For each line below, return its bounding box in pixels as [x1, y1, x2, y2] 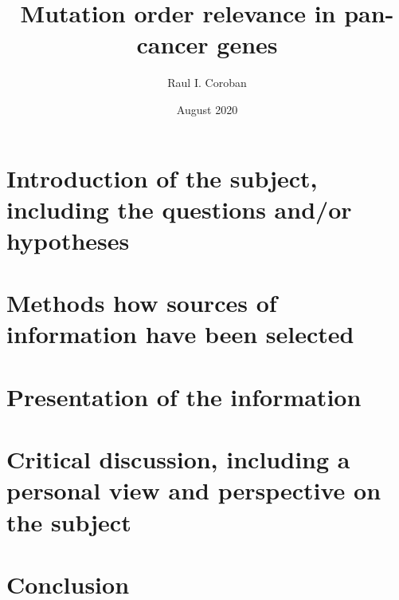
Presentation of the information [6, 380, 362, 412]
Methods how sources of [6, 286, 277, 319]
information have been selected [6, 318, 354, 350]
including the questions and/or [6, 192, 352, 225]
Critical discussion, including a [6, 443, 350, 476]
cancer [136, 28, 209, 61]
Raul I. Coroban [167, 74, 247, 91]
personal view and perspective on [6, 474, 381, 507]
